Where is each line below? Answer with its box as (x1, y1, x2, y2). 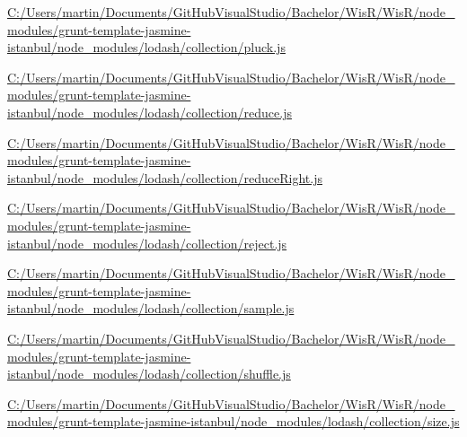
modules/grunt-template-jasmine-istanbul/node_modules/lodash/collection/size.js (7, 412, 460, 431)
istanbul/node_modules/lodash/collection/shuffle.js (7, 364, 291, 383)
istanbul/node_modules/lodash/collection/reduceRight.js (7, 168, 322, 187)
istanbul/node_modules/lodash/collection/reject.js (7, 233, 287, 252)
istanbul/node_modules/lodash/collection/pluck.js (7, 38, 286, 57)
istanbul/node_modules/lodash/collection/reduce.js (7, 102, 292, 121)
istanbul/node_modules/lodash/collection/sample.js (7, 299, 295, 318)
